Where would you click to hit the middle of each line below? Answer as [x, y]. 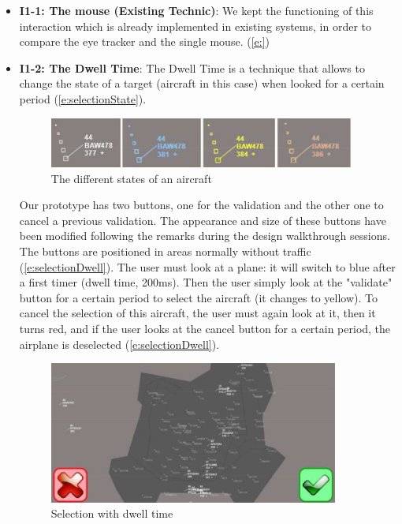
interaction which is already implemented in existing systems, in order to [195, 26]
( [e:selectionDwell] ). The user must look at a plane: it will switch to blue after [207, 266]
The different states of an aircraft [131, 178]
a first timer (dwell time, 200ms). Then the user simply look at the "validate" [206, 282]
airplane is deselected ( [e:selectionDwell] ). [119, 344]
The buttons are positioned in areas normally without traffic [165, 251]
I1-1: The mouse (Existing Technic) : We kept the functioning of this [196, 10]
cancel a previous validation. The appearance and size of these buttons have [203, 220]
